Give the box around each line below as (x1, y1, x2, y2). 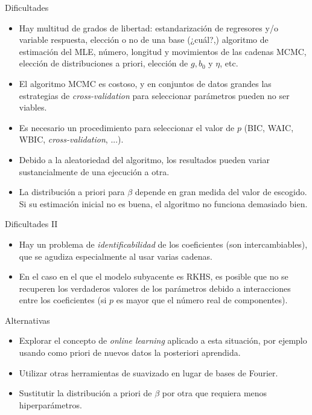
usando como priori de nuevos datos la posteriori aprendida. (19, 346, 241, 359)
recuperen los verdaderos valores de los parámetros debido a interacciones (19, 281, 291, 294)
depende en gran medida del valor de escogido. (135, 185, 307, 198)
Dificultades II (5, 217, 58, 230)
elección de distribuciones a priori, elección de (19, 57, 188, 69)
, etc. (220, 57, 238, 69)
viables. (19, 101, 47, 114)
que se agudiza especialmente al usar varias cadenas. (19, 249, 212, 262)
